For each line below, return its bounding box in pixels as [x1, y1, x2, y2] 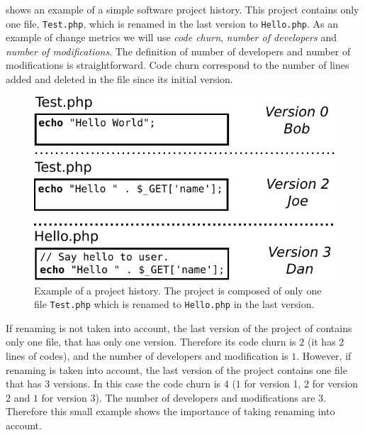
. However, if [296, 348, 352, 363]
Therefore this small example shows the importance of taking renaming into [6, 404, 335, 419]
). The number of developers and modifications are [95, 390, 315, 404]
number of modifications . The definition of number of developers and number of [6, 43, 351, 58]
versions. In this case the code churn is [52, 376, 221, 391]
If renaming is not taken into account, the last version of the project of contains [6, 320, 352, 335]
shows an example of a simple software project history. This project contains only [6, 2, 359, 16]
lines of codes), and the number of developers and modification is [6, 348, 288, 363]
